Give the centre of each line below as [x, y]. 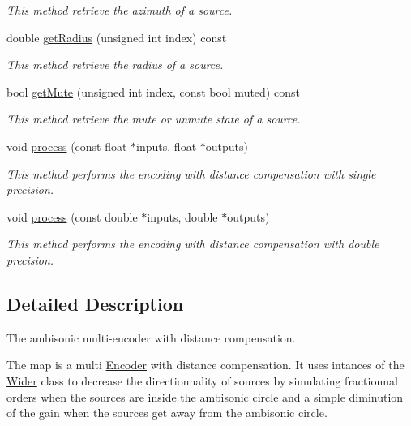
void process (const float [67, 146]
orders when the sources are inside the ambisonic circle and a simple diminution [205, 396]
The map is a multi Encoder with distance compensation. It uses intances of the [205, 365]
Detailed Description [95, 303]
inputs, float [167, 146]
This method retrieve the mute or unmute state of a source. [154, 119]
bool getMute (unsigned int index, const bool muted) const [153, 91]
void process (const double [72, 216]
